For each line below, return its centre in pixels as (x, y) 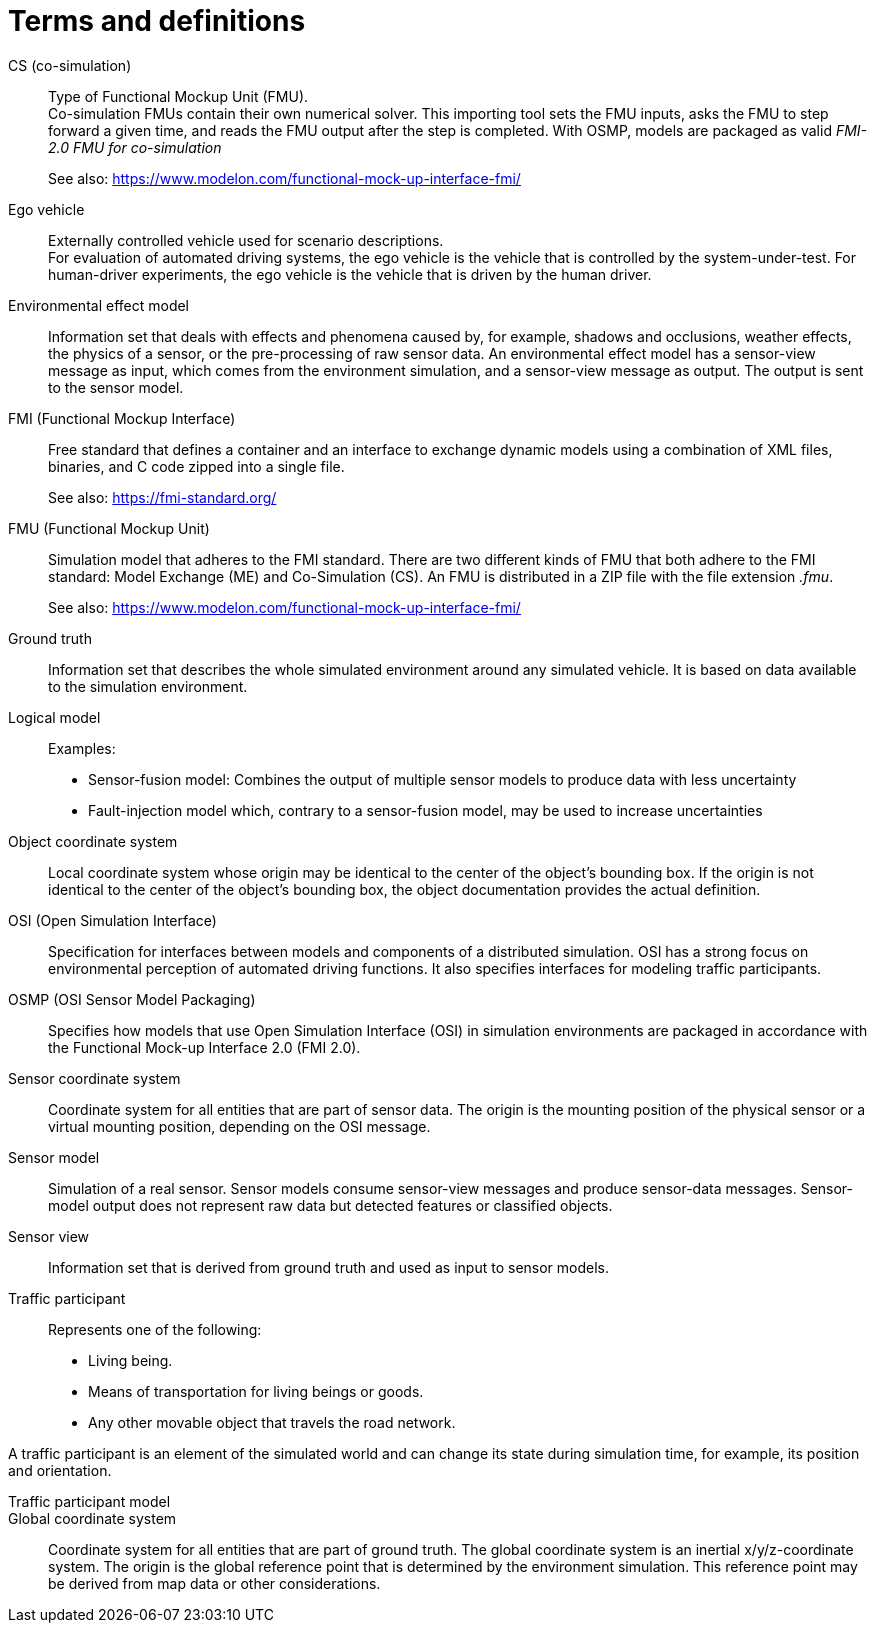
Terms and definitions (157, 21)
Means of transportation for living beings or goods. (256, 1391)
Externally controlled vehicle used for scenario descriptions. (246, 240)
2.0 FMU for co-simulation (135, 147)
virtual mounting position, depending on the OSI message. (239, 1126)
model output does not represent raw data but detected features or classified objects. (330, 1205)
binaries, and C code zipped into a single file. (196, 466)
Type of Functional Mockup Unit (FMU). (178, 96)
